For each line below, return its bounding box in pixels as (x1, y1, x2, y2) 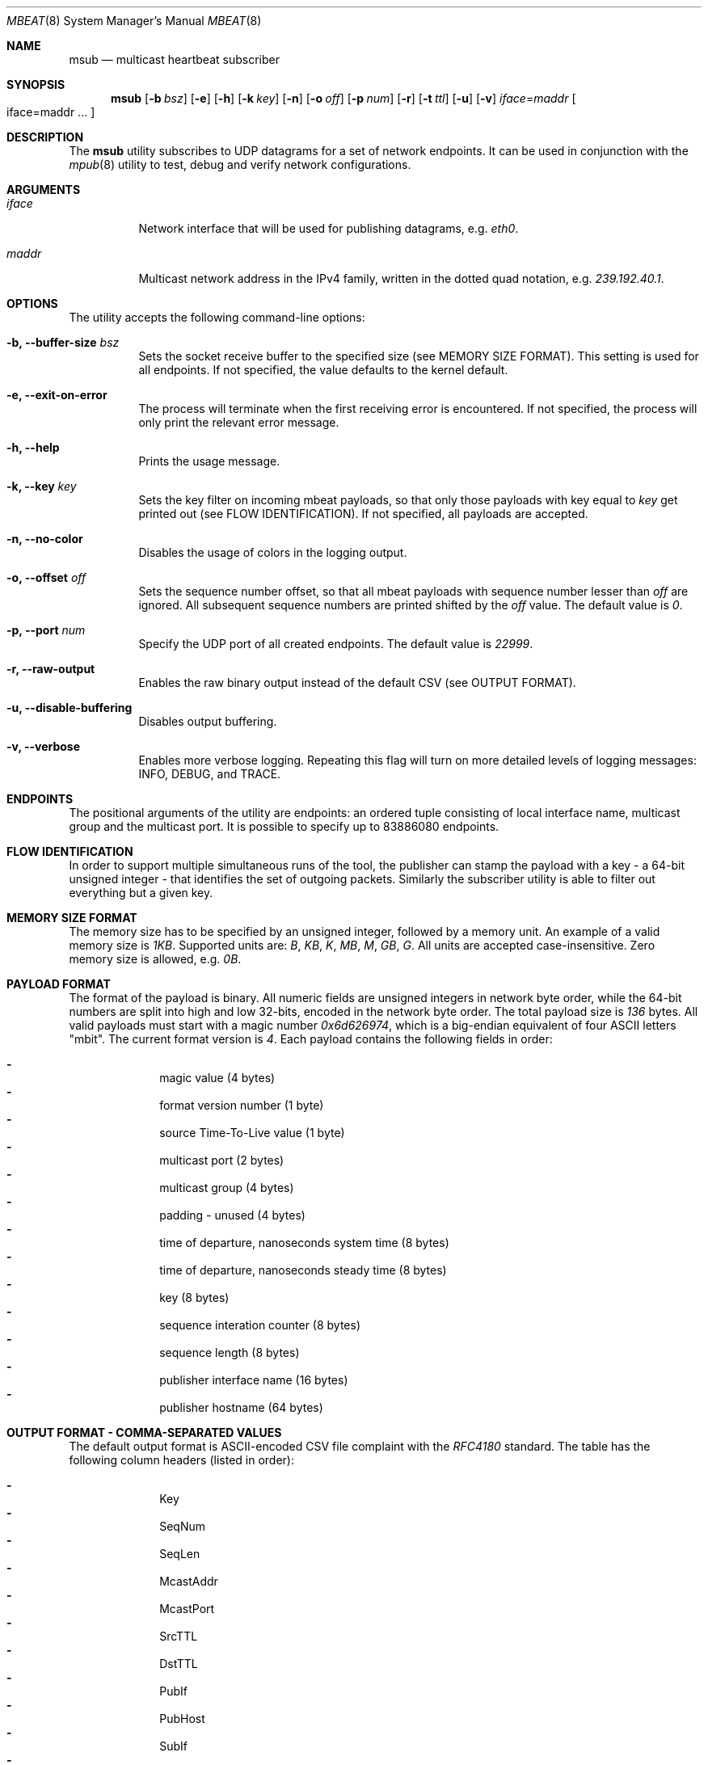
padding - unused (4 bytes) (159, 1208, 306, 1222)
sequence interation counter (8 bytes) (159, 1318, 361, 1332)
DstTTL (159, 1657, 198, 1670)
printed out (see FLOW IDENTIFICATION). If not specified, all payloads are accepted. (138, 507, 588, 520)
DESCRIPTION (6, 130, 84, 144)
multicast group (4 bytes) (159, 1181, 294, 1194)
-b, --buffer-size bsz (6, 335, 120, 349)
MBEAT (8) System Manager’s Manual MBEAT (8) (6, 14, 262, 27)
